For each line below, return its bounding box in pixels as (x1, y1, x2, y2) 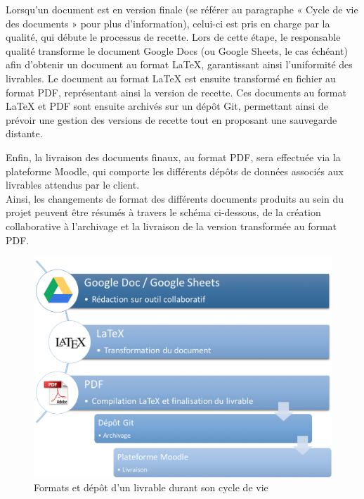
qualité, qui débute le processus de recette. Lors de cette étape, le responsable (6, 30, 341, 44)
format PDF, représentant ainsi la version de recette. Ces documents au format (6, 84, 346, 99)
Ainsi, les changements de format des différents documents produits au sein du (6, 191, 344, 206)
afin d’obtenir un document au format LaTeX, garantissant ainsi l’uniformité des (6, 57, 353, 72)
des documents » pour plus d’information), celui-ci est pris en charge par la (6, 15, 330, 30)
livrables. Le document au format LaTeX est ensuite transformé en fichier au (6, 70, 336, 85)
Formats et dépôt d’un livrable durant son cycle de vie (34, 480, 268, 495)
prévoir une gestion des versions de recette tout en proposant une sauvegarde (6, 112, 337, 127)
